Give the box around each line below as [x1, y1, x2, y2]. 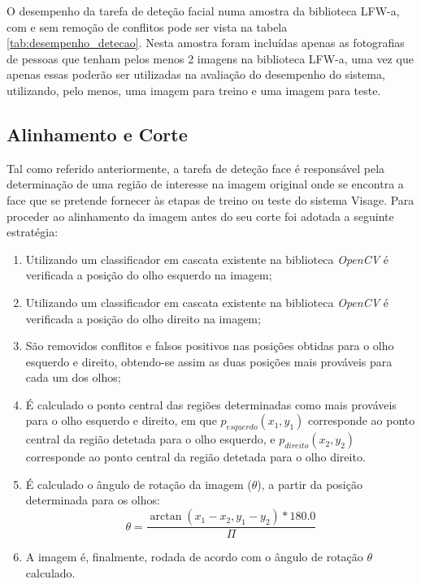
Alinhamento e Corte [7, 121, 188, 146]
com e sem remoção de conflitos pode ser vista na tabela [7, 18, 288, 35]
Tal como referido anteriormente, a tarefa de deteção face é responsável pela [7, 159, 385, 176]
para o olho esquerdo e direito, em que [25, 412, 217, 429]
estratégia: [7, 223, 59, 240]
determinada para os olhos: [25, 491, 160, 508]
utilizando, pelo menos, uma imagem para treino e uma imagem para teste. [7, 81, 381, 98]
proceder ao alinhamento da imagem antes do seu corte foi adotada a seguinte [7, 207, 394, 224]
